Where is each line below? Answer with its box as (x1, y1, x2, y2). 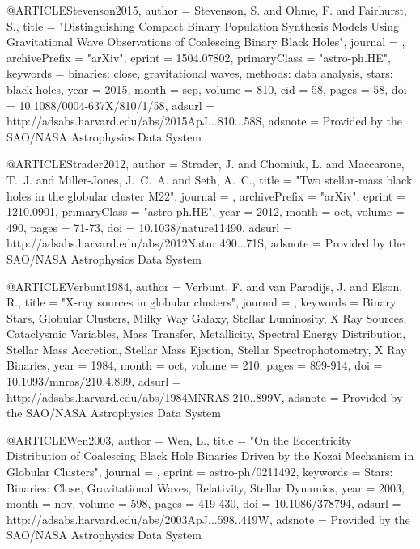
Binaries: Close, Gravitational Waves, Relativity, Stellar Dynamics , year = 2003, (6, 479, 405, 496)
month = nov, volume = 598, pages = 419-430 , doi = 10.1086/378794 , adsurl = (6, 495, 401, 512)
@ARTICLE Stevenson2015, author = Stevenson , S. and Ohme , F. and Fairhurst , (6, 2, 407, 18)
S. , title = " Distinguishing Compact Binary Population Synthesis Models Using (6, 17, 400, 34)
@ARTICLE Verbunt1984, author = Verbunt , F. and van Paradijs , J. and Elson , (6, 277, 403, 294)
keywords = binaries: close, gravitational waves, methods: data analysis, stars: (6, 65, 393, 82)
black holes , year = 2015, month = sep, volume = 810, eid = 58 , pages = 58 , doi (6, 80, 407, 97)
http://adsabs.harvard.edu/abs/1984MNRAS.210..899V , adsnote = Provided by (6, 388, 403, 405)
